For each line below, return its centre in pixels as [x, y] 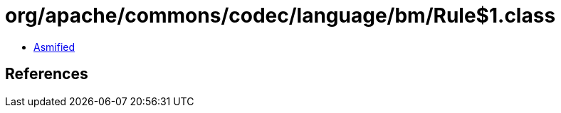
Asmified [54, 47]
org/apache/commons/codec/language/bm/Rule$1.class [280, 16]
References [47, 74]
